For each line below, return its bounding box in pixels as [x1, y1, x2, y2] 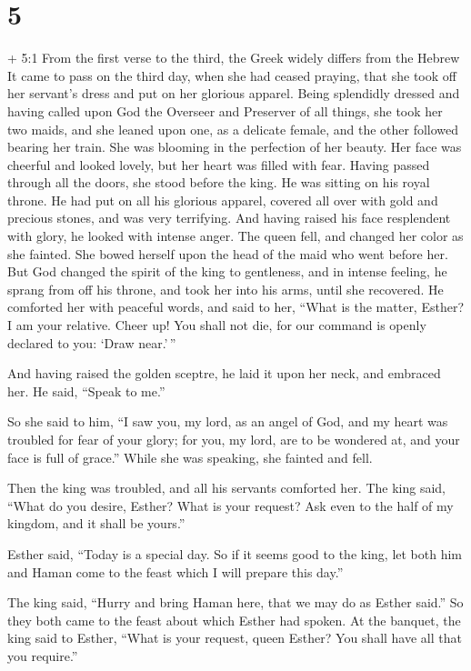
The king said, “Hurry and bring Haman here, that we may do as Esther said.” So [7, 593, 464, 612]
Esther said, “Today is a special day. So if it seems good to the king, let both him [7, 544, 463, 563]
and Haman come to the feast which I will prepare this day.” [7, 562, 344, 581]
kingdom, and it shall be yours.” [7, 514, 185, 533]
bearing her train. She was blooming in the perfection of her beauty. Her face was [7, 137, 462, 156]
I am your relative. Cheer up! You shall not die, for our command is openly [7, 315, 426, 335]
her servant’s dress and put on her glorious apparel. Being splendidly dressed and [7, 84, 460, 103]
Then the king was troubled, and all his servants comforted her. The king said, [7, 478, 446, 497]
